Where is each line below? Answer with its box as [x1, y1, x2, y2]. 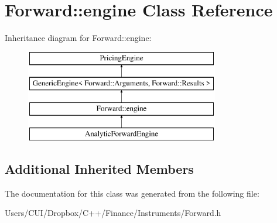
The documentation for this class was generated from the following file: [5, 187, 259, 199]
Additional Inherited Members [5, 159, 194, 177]
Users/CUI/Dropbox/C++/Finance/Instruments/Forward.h [5, 207, 221, 219]
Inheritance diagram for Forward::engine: [5, 32, 152, 44]
